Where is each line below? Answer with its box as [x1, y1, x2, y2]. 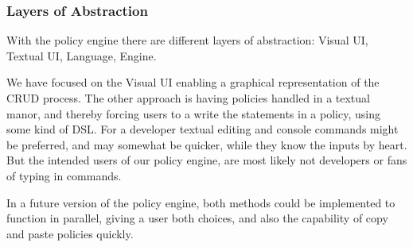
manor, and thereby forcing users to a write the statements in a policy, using [6, 105, 380, 122]
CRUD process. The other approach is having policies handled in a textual [6, 90, 370, 106]
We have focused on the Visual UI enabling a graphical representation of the [6, 74, 380, 91]
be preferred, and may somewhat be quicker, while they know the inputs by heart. [6, 136, 407, 152]
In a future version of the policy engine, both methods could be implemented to [6, 194, 395, 210]
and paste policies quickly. [6, 225, 134, 241]
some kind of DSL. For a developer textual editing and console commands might [6, 121, 399, 137]
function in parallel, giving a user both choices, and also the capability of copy [6, 210, 388, 226]
